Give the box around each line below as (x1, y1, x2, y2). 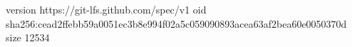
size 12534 (6, 30, 50, 45)
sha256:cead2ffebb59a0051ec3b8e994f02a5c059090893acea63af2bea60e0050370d (6, 16, 347, 31)
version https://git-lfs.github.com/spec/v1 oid (6, 2, 207, 16)
